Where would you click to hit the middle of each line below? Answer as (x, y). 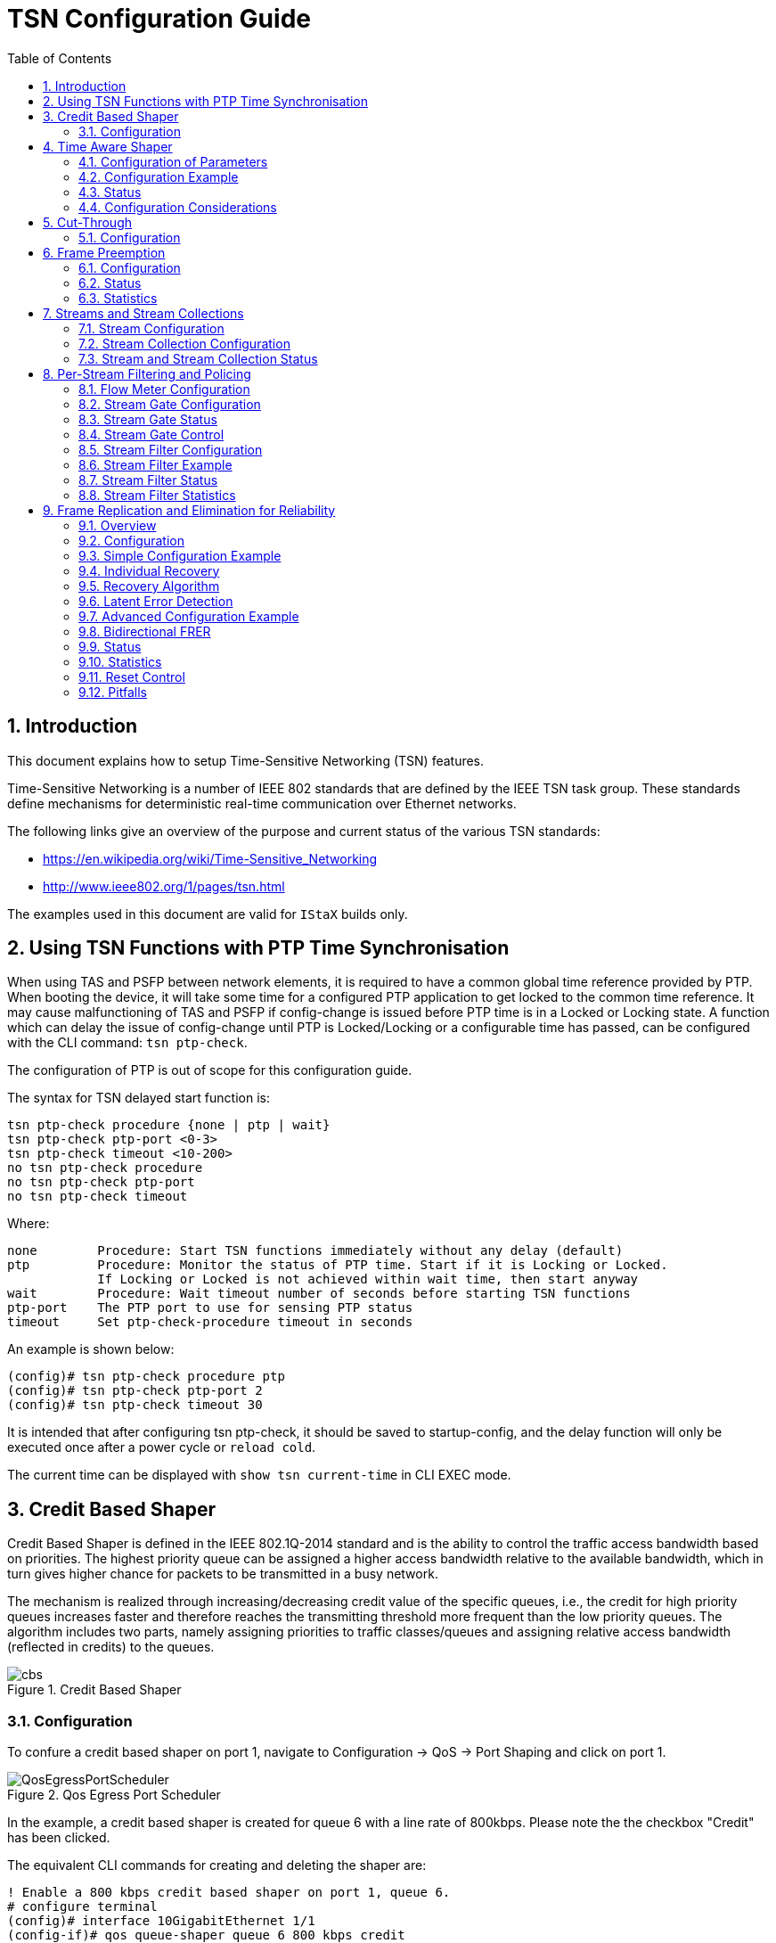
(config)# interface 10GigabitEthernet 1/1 (161, 1921)
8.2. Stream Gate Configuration (170, 404)
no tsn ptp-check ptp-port (101, 1182)
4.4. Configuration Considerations (178, 207)
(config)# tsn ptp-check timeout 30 (135, 1405)
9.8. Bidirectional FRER (145, 631)
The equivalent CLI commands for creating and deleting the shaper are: (217, 1865)
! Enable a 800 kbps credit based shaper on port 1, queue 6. (229, 1893)
